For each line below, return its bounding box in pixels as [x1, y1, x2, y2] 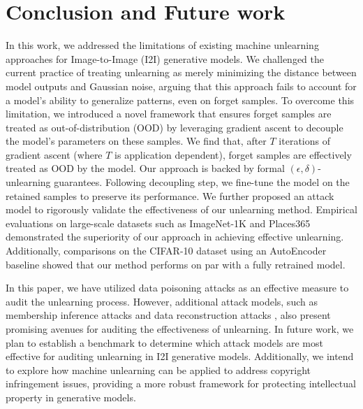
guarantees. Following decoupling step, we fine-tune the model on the [54, 175, 350, 189]
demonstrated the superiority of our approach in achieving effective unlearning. [6, 229, 344, 244]
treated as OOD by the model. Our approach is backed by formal [6, 161, 285, 175]
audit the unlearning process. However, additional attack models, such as [6, 294, 318, 308]
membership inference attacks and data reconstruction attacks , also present [6, 308, 331, 322]
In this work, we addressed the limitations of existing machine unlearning [6, 38, 319, 52]
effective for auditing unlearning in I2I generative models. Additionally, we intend [6, 349, 354, 364]
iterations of [279, 134, 330, 148]
